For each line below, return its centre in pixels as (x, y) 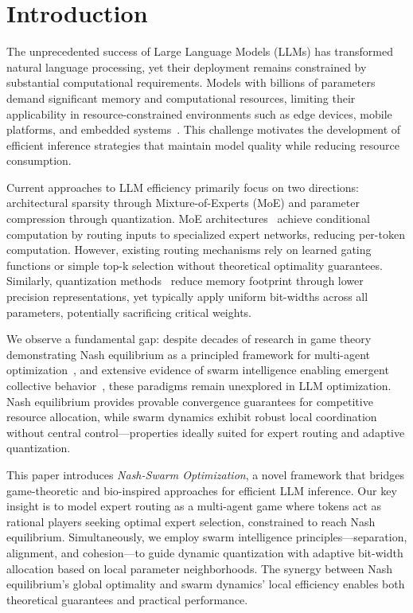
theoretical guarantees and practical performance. (127, 599)
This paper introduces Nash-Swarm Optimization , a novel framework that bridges (205, 474)
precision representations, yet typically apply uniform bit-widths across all (187, 297)
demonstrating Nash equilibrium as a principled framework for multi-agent (189, 354)
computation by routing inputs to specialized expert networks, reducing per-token (206, 234)
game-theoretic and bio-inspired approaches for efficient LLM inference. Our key (202, 490)
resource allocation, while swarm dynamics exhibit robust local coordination (192, 417)
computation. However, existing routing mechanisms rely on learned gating (189, 250)
